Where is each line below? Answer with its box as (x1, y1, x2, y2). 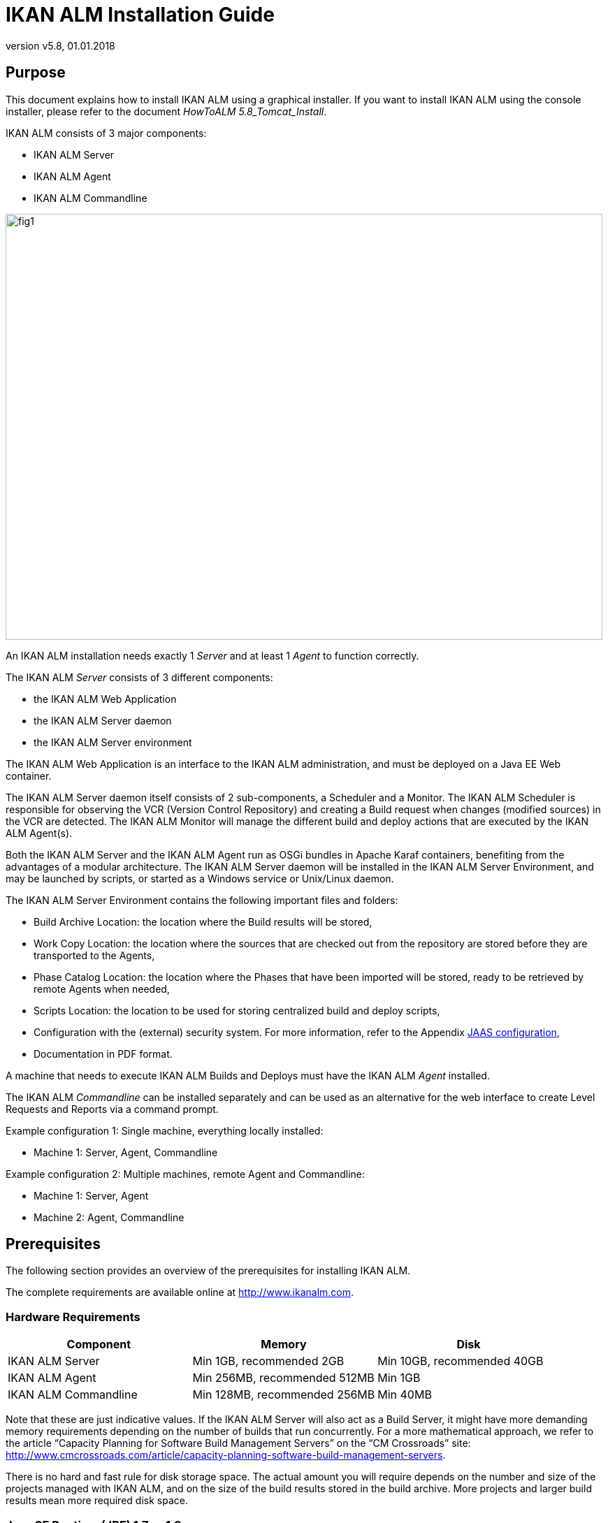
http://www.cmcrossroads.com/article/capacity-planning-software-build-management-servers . (6, 1449, 446, 1462)
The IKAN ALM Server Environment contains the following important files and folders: (6, 894, 398, 906)
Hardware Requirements (6, 1309, 140, 1324)
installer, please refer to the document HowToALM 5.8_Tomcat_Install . (6, 105, 327, 117)
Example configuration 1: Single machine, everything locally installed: (6, 1124, 324, 1137)
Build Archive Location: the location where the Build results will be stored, (34, 915, 372, 928)
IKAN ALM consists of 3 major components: (6, 126, 207, 139)
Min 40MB (377, 1387, 432, 1402)
